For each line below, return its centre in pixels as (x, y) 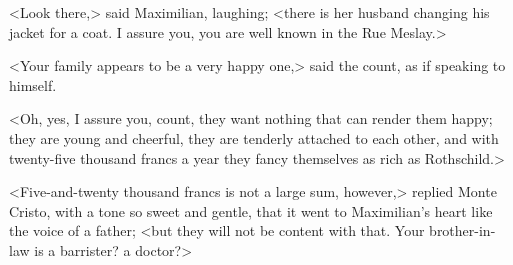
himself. (33, 84)
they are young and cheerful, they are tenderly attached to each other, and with (254, 137)
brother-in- (462, 230)
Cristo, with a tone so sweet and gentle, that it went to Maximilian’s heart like (251, 210)
